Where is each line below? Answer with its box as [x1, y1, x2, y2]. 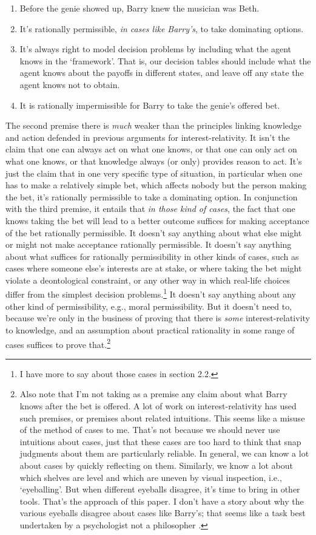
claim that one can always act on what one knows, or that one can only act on [5, 143, 297, 155]
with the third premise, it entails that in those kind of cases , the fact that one [5, 202, 295, 215]
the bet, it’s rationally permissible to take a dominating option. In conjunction [5, 190, 298, 203]
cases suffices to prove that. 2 [5, 336, 110, 350]
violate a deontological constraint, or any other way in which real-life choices [5, 273, 290, 286]
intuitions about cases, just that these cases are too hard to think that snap [19, 435, 301, 448]
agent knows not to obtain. [19, 78, 120, 90]
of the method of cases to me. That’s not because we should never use [19, 423, 280, 436]
